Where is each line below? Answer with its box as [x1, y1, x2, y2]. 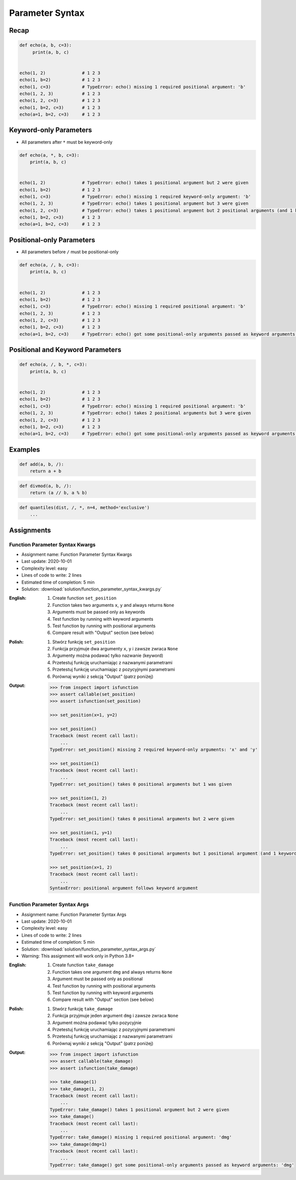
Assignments [9, 526, 51, 534]
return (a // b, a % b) [30, 490, 87, 496]
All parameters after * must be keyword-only [21, 139, 113, 145]
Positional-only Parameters [9, 235, 96, 244]
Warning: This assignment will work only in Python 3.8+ [21, 953, 135, 959]
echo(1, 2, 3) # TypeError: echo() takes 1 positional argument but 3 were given [19, 201, 249, 206]
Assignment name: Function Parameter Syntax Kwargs [21, 551, 132, 557]
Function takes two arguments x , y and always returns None [52, 602, 175, 608]
